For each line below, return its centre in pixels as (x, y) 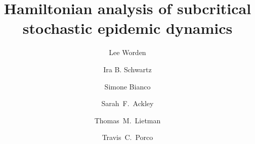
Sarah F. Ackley (127, 103)
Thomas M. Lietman (127, 120)
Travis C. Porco (127, 137)
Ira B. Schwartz (127, 69)
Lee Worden (127, 52)
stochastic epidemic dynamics (127, 28)
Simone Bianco (127, 86)
